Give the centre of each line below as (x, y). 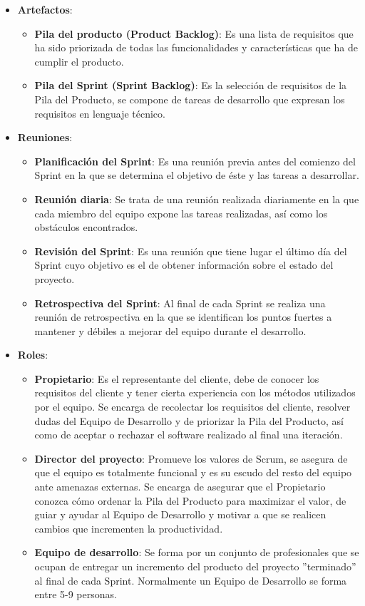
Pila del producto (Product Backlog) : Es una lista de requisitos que (194, 33)
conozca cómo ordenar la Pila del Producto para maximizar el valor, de (190, 500)
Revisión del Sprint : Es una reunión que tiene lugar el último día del (191, 251)
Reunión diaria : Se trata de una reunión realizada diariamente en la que (197, 199)
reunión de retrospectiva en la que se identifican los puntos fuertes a (183, 317)
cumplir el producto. (79, 61)
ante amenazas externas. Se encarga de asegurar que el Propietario (180, 487)
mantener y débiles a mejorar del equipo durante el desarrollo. (170, 330)
